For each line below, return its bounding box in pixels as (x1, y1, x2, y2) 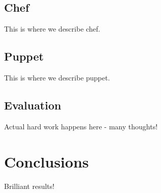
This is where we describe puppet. (4, 72, 110, 82)
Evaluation (4, 97, 61, 113)
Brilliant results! (4, 180, 55, 191)
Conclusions (4, 151, 89, 172)
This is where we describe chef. (4, 23, 101, 34)
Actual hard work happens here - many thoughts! (4, 121, 158, 131)
